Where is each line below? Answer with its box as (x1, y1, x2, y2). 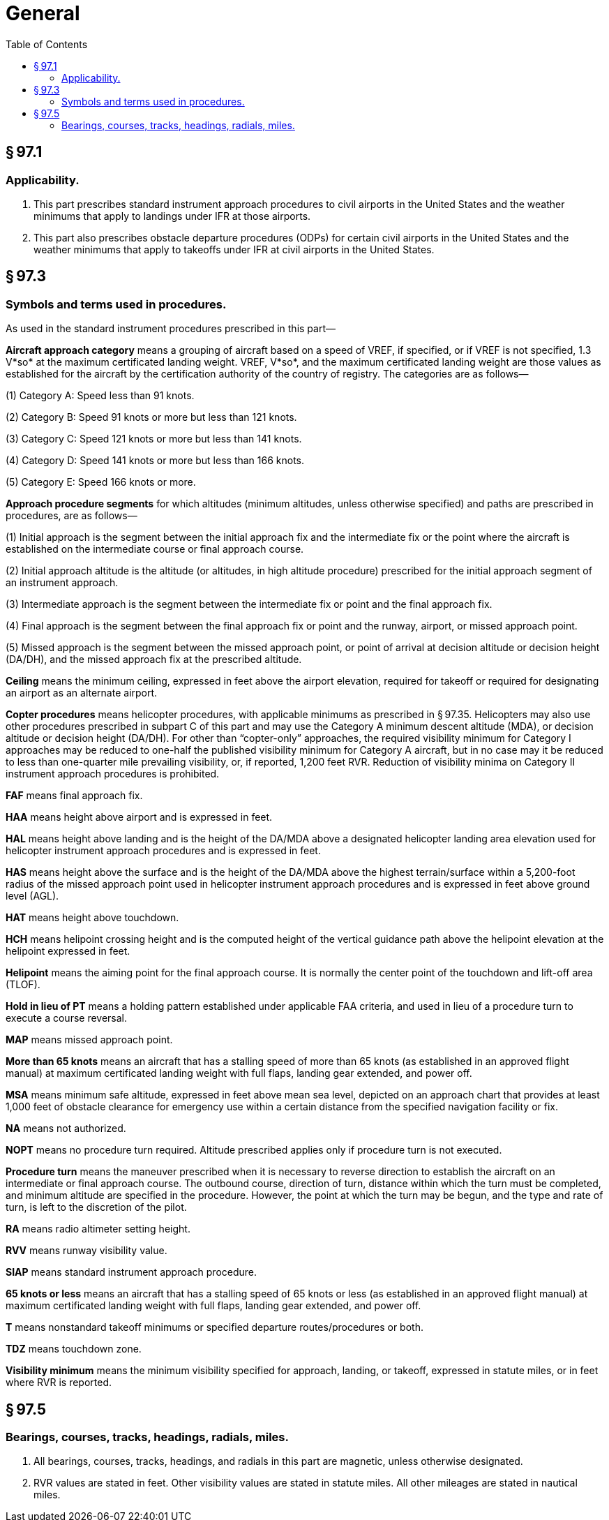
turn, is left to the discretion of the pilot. (6, 1201, 187, 1214)
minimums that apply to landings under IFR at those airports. (33, 209, 311, 222)
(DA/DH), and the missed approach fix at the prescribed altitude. (6, 653, 302, 666)
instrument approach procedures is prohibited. (6, 768, 220, 780)
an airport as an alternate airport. (6, 687, 158, 699)
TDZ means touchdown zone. (6, 1343, 142, 1355)
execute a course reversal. (6, 1012, 128, 1024)
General (6, 1, 80, 25)
